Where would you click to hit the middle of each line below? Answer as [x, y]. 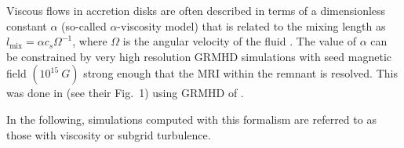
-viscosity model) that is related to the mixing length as [251, 25]
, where [90, 41]
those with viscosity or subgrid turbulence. [109, 134]
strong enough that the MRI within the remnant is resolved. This [240, 73]
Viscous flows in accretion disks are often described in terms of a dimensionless [196, 10]
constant [27, 25]
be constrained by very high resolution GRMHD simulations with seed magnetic [199, 56]
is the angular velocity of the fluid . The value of [239, 41]
